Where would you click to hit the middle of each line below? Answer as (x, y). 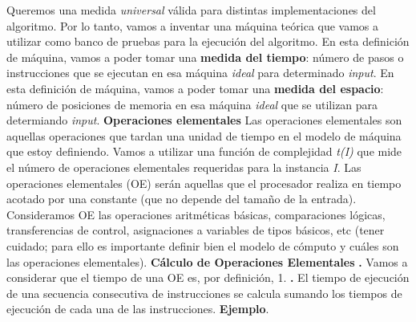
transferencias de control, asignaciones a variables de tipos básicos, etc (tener (196, 230)
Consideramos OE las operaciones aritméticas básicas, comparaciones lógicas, (196, 214)
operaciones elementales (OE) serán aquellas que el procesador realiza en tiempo (204, 183)
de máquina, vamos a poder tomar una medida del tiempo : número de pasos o (205, 57)
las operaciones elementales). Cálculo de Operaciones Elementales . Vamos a (207, 261)
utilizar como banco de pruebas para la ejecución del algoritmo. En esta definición (208, 41)
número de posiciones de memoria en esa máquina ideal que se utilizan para (192, 104)
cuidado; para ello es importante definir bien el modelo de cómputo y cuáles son (203, 245)
